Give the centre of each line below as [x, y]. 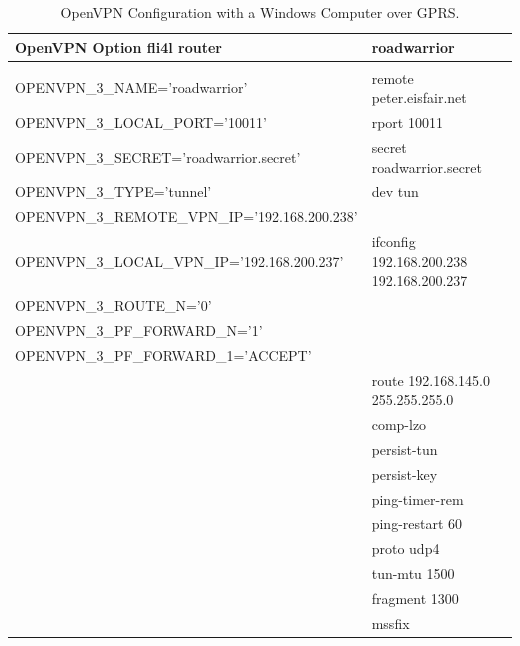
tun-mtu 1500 [413, 573]
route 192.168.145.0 [430, 379]
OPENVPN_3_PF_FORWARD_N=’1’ [139, 329]
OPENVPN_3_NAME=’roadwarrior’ [131, 87]
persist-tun [404, 448]
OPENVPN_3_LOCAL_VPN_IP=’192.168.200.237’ [179, 260]
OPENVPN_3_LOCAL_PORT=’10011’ [141, 122]
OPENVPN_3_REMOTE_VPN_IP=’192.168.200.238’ [186, 216]
